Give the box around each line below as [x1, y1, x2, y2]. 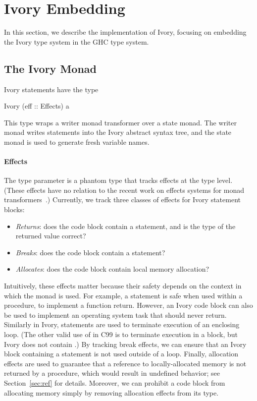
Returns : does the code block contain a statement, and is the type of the [15, 221, 236, 231]
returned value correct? [15, 230, 86, 241]
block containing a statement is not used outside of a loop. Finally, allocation [4, 348, 239, 359]
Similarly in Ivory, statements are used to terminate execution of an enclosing [4, 319, 240, 330]
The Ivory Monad [4, 60, 97, 76]
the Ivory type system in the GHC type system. [4, 36, 149, 47]
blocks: [4, 204, 25, 215]
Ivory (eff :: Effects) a [4, 101, 69, 111]
